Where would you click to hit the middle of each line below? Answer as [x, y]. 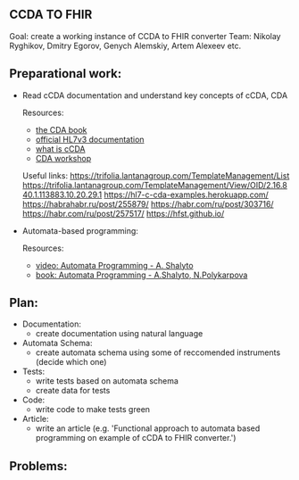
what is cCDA [60, 149]
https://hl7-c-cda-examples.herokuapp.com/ [187, 194]
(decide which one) [71, 362]
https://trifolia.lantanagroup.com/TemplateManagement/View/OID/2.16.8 [154, 185]
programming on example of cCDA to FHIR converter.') [136, 438]
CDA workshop [63, 158]
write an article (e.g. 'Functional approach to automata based [148, 428]
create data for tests [73, 391]
